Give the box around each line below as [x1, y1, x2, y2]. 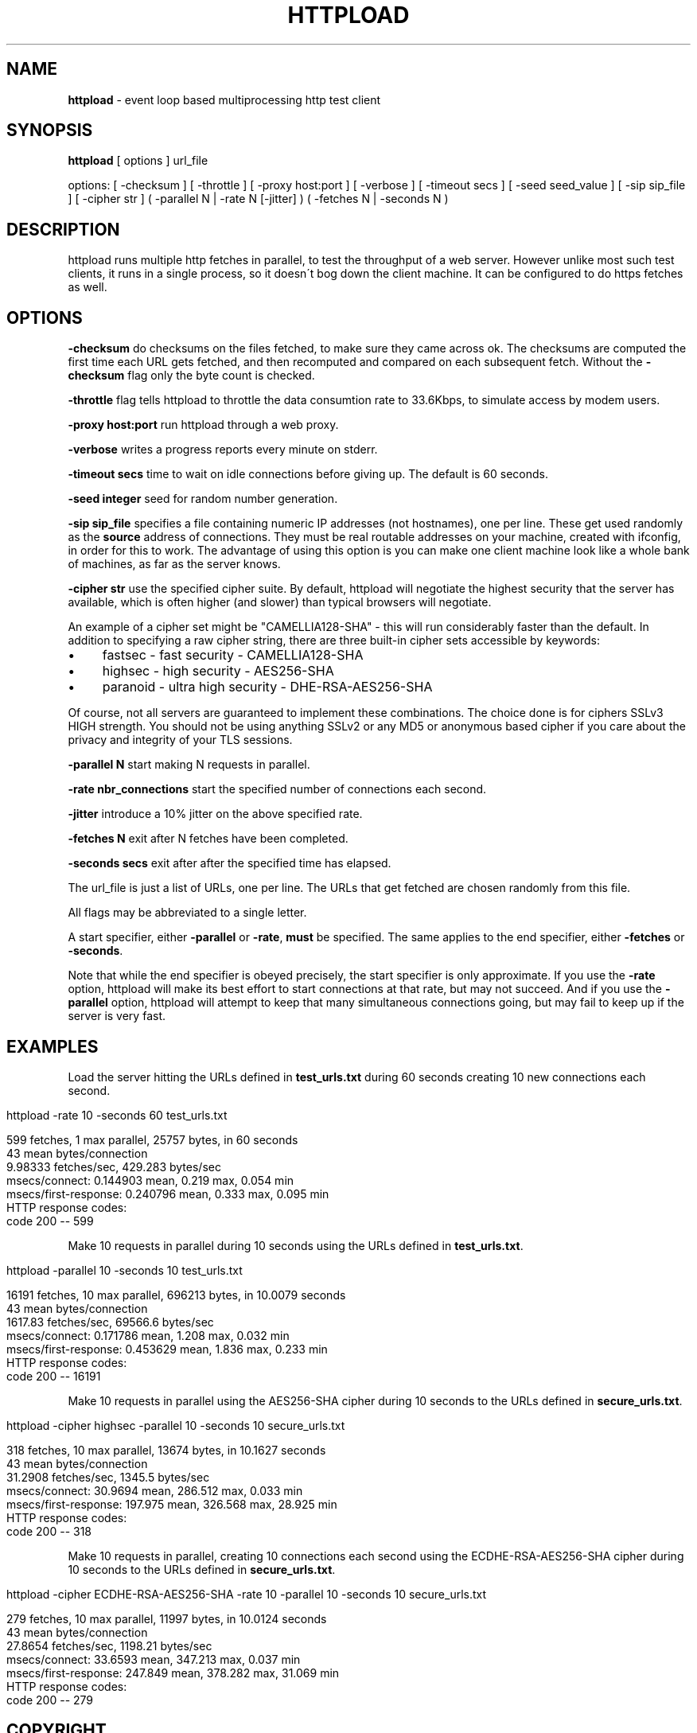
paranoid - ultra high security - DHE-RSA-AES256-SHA [102, 679, 433, 695]
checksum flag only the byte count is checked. [68, 368, 315, 383]
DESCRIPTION [6, 219, 120, 240]
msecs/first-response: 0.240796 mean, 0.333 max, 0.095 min [6, 1186, 329, 1201]
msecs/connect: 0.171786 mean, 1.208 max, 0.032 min [6, 1328, 290, 1342]
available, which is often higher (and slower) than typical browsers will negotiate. [68, 595, 492, 609]
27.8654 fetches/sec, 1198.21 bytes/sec [6, 1638, 212, 1653]
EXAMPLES [6, 1036, 99, 1057]
